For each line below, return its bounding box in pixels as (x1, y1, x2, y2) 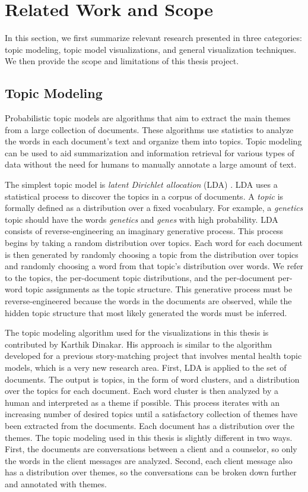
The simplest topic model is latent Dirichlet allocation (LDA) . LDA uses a (5, 178, 278, 191)
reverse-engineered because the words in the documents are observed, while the (5, 295, 292, 307)
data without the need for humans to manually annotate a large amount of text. (5, 158, 297, 171)
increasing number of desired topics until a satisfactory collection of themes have (5, 408, 298, 420)
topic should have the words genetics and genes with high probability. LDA (5, 213, 278, 225)
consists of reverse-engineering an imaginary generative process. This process (5, 225, 284, 237)
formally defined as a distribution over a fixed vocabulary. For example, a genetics (5, 201, 303, 214)
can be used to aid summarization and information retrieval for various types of (5, 146, 294, 159)
